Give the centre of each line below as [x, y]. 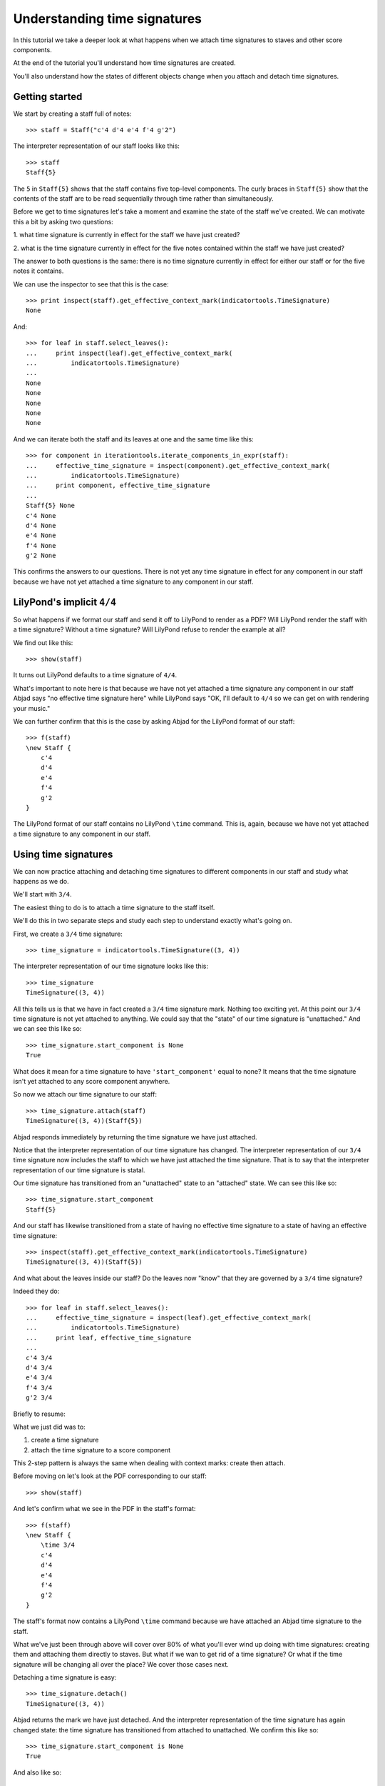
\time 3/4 [57, 1545]
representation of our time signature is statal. [79, 1170]
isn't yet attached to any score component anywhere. [92, 1081]
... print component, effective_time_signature [118, 485]
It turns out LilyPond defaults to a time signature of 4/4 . [95, 675]
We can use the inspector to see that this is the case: [91, 284]
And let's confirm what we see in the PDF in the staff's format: [104, 1509]
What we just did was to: [49, 1427]
